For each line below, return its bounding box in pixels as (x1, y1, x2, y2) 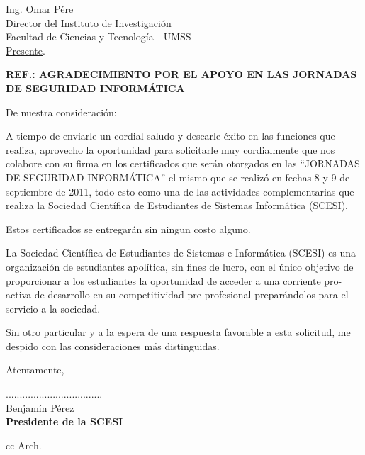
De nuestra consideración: (6, 104, 117, 119)
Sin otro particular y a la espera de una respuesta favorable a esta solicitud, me (6, 325, 351, 339)
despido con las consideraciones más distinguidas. (6, 338, 220, 353)
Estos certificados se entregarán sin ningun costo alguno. (6, 221, 251, 236)
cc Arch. (6, 437, 42, 452)
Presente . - (6, 43, 52, 57)
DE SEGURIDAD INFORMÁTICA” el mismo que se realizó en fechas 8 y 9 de (6, 169, 350, 184)
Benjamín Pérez (6, 400, 74, 415)
